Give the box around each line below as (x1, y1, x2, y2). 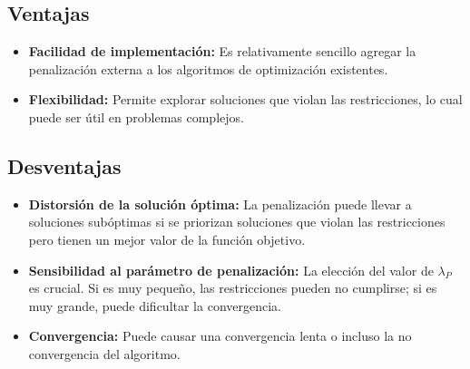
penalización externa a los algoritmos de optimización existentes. (28, 59, 388, 78)
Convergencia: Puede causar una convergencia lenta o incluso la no (28, 326, 412, 345)
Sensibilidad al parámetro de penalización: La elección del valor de (28, 260, 434, 279)
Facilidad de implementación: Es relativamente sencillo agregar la (28, 42, 416, 61)
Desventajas (7, 151, 122, 180)
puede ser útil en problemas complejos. (28, 107, 244, 126)
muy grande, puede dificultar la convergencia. (28, 296, 281, 315)
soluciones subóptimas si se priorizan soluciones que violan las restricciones (28, 212, 446, 231)
